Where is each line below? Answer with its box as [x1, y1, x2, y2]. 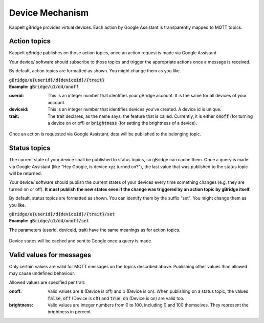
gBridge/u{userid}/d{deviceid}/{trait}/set [9, 212, 115, 217]
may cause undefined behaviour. [9, 270, 75, 276]
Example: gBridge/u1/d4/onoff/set [9, 218, 89, 224]
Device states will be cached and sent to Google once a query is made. [9, 238, 153, 244]
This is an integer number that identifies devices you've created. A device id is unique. [47, 107, 222, 112]
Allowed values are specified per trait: [9, 279, 86, 285]
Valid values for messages [9, 251, 91, 259]
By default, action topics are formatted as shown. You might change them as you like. [9, 68, 181, 74]
